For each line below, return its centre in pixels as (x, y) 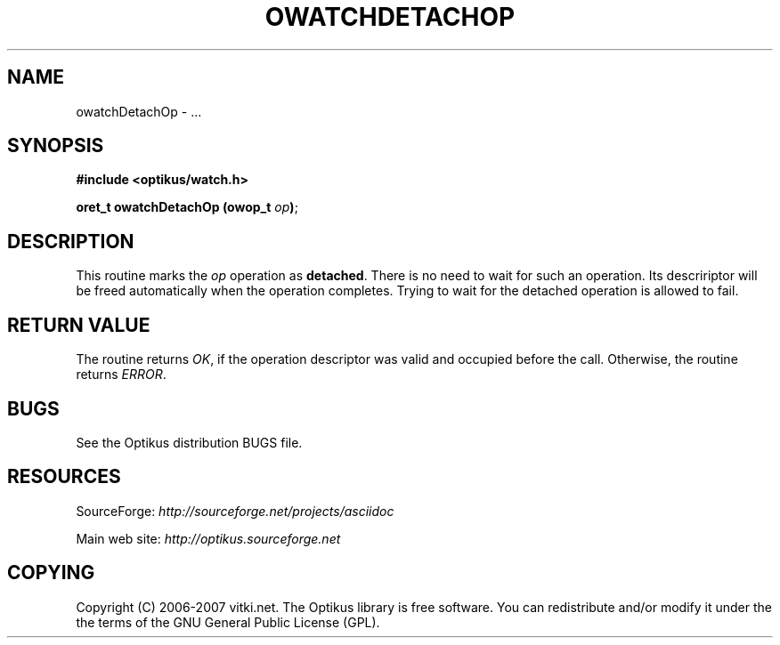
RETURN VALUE (79, 325)
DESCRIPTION (71, 241)
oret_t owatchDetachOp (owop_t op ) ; (187, 207)
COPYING (51, 573)
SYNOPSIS (56, 146)
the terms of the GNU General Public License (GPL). (228, 622)
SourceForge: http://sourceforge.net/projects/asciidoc (235, 511)
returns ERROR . (121, 375)
